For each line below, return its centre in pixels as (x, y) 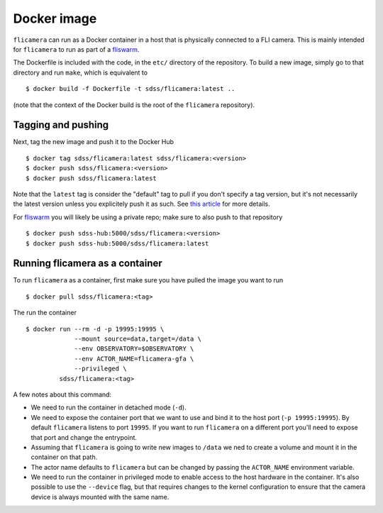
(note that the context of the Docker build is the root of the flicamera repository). (134, 105)
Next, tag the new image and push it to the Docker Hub (93, 142)
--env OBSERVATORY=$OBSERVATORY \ (134, 349)
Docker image (55, 18)
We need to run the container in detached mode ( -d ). (109, 407)
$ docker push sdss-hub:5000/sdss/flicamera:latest (117, 243)
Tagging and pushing (61, 125)
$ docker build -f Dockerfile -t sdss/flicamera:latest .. (131, 89)
